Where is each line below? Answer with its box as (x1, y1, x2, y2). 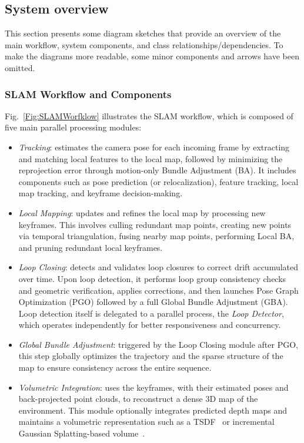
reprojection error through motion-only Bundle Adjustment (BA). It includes (18, 164, 296, 176)
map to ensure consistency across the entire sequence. (18, 361, 212, 374)
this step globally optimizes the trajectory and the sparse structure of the (18, 350, 283, 362)
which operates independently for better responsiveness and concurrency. (18, 318, 281, 331)
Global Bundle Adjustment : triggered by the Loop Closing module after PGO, (18, 338, 298, 350)
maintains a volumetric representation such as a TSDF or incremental (18, 415, 275, 428)
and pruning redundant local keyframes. (18, 241, 163, 253)
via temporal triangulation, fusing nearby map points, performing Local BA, (18, 230, 295, 242)
